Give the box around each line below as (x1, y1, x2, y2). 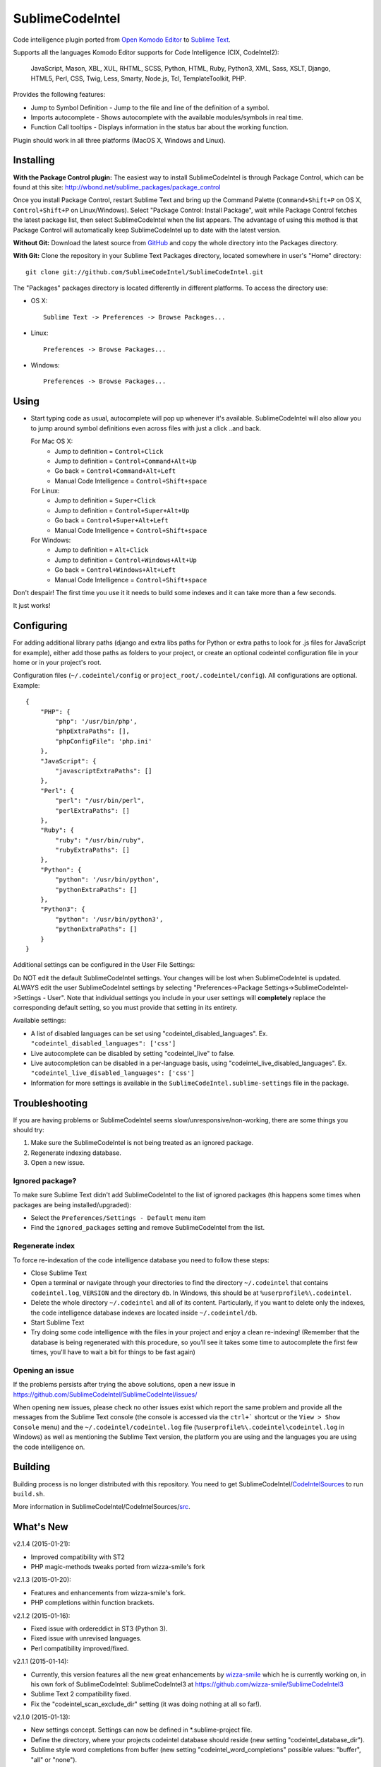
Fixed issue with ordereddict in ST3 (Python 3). (30, 1624, 168, 1633)
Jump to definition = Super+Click (54, 496, 157, 505)
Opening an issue (13, 1365, 74, 1375)
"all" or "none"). (30, 1755, 78, 1763)
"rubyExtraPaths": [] (55, 846, 131, 855)
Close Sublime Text (30, 1269, 87, 1277)
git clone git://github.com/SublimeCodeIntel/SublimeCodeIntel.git (25, 268, 264, 276)
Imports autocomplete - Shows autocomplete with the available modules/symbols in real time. (30, 113, 303, 122)
